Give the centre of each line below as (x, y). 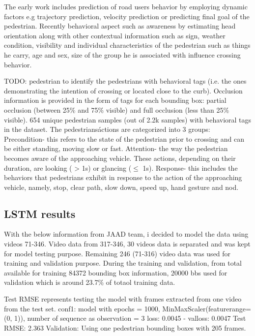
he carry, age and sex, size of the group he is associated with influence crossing (122, 54)
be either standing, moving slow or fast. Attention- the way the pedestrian (116, 148)
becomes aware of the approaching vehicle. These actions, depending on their (120, 158)
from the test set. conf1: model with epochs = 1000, (82, 308)
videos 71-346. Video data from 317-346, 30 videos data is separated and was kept (127, 244)
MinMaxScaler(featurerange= (207, 308)
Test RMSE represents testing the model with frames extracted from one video (123, 299)
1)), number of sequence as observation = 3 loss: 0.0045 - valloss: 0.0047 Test (130, 318)
